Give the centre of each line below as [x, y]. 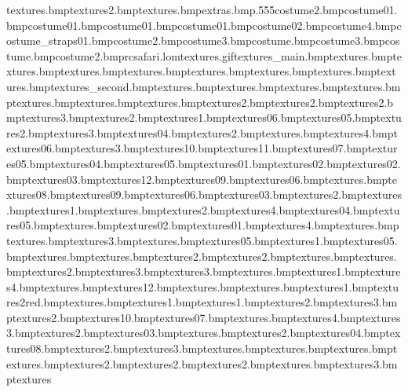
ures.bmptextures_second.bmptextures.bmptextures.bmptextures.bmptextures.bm [204, 86]
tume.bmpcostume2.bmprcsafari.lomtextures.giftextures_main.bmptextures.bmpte [204, 55]
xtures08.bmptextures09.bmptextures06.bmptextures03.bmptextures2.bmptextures [204, 194]
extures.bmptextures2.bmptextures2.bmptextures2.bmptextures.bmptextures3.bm [202, 363]
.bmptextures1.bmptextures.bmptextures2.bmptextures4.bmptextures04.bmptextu [203, 209]
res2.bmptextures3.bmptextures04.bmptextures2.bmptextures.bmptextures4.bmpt [202, 132]
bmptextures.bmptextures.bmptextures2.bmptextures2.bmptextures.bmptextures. [202, 256]
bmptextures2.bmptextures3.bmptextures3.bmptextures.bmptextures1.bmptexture [204, 271]
